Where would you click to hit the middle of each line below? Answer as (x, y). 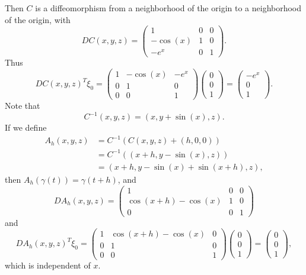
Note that (23, 106)
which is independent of (48, 265)
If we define (26, 127)
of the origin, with (38, 19)
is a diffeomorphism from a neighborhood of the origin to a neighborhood (168, 8)
